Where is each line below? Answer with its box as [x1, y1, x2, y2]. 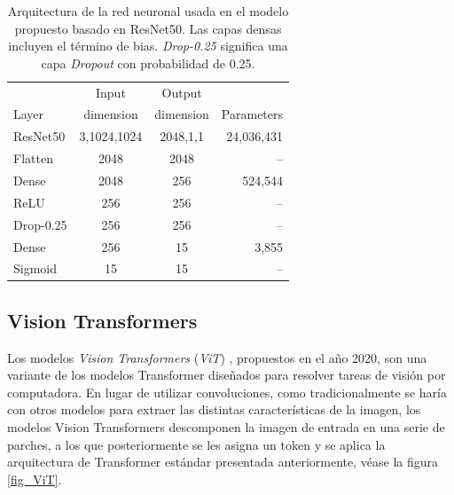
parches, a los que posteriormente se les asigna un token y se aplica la [7, 435, 386, 453]
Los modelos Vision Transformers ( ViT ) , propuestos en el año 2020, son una [7, 348, 427, 366]
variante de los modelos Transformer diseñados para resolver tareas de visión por [7, 365, 446, 384]
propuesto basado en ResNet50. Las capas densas [14, 19, 282, 37]
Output [161, 82, 202, 101]
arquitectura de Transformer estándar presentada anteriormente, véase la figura [7, 452, 439, 471]
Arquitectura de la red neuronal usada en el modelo [7, 2, 289, 20]
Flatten [13, 149, 53, 168]
